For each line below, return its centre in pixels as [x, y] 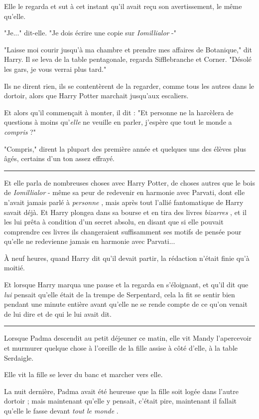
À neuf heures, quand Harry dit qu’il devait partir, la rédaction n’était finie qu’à [127, 258]
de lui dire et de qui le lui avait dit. [58, 314]
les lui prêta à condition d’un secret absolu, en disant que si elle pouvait [114, 222]
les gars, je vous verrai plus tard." [55, 69]
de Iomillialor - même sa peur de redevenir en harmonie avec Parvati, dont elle [125, 192]
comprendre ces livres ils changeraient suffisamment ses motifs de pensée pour [123, 231]
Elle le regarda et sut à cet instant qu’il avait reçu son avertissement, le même [123, 6]
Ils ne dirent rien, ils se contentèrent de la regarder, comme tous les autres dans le [129, 86]
